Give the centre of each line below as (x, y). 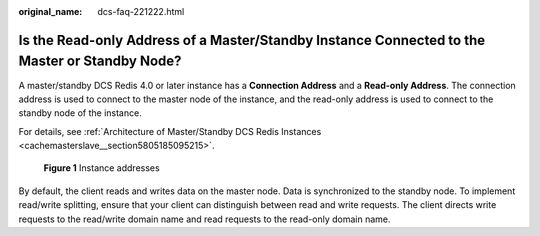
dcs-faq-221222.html (141, 11)
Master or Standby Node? (100, 61)
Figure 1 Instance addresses (101, 168)
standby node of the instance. (80, 113)
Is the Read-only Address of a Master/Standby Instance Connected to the (252, 40)
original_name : (50, 11)
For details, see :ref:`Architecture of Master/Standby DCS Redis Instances (170, 131)
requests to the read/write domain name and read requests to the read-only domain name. (204, 219)
